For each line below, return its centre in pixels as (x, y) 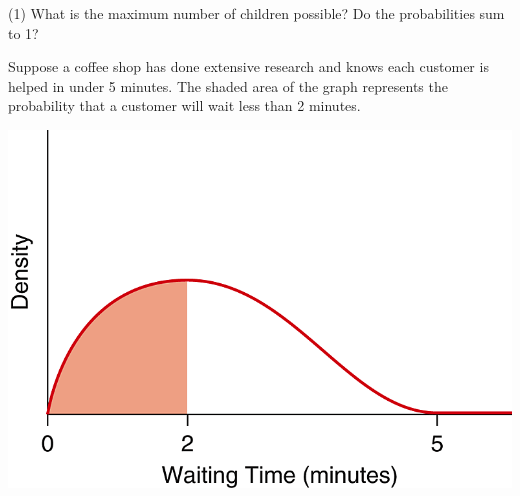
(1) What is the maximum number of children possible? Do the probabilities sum (256, 13)
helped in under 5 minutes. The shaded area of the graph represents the (228, 85)
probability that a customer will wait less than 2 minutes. (184, 105)
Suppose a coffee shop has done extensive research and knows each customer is (248, 66)
